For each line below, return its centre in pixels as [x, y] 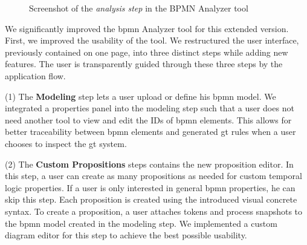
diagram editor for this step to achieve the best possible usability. [126, 235]
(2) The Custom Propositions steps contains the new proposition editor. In [149, 164]
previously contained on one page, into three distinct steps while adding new [147, 52]
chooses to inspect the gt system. [66, 143]
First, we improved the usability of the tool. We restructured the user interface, [152, 40]
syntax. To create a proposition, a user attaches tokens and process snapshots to [154, 211]
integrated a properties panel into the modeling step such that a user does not [150, 108]
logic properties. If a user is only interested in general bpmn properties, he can [150, 187]
